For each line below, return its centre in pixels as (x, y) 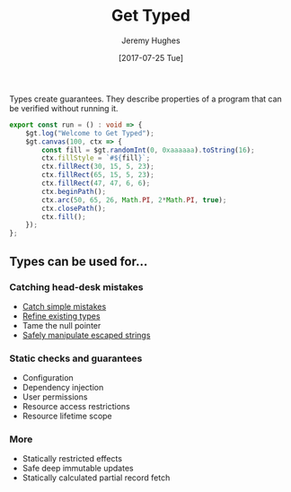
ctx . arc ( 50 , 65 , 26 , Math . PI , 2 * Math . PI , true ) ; (134, 200)
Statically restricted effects (72, 459)
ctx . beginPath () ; (74, 191)
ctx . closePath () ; (74, 208)
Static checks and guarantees (76, 358)
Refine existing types (61, 316)
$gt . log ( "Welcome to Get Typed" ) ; (90, 133)
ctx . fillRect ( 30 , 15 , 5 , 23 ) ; (98, 167)
